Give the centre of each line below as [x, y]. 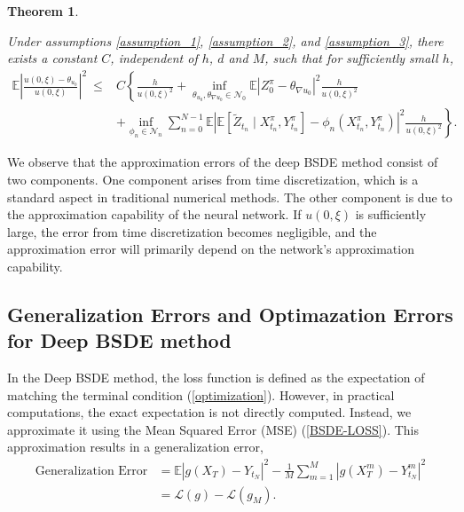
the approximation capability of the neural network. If [154, 214]
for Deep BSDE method [119, 340]
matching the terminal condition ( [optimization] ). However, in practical [201, 394]
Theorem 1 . [43, 11]
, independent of [154, 58]
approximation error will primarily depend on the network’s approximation [211, 249]
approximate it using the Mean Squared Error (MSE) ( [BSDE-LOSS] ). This [213, 429]
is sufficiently [391, 214]
